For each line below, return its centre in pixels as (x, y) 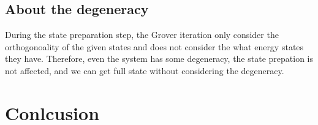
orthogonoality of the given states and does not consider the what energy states (154, 46)
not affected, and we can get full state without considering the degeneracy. (145, 70)
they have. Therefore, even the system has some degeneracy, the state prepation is (159, 59)
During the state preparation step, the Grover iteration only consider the (142, 35)
